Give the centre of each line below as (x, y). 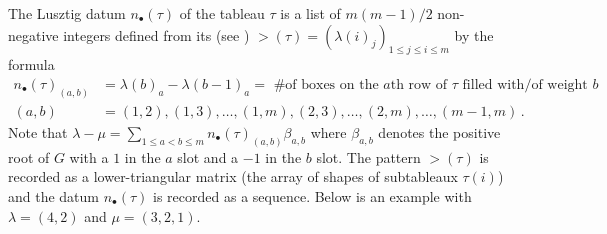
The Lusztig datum (67, 13)
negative (33, 34)
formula (31, 64)
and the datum (54, 195)
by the (474, 34)
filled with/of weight (525, 85)
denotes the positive (439, 131)
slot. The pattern (368, 156)
